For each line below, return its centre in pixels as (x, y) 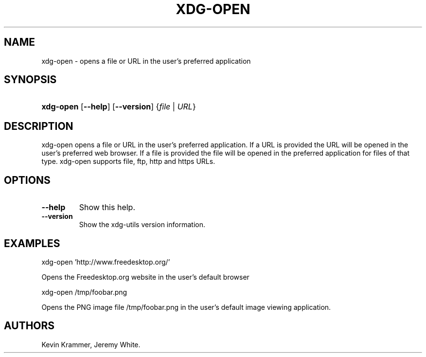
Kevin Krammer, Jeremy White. (91, 344)
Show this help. (107, 207)
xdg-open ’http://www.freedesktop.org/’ (106, 262)
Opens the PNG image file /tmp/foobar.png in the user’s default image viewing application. (186, 307)
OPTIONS (27, 180)
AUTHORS (29, 326)
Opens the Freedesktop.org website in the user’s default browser (145, 277)
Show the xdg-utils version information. (142, 225)
